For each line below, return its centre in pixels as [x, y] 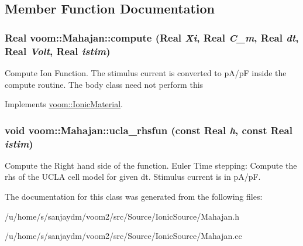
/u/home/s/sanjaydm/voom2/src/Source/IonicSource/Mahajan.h [122, 216]
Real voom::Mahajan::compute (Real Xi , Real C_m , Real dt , [152, 37]
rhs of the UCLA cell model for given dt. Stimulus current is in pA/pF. [133, 177]
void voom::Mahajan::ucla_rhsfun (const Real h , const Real [149, 130]
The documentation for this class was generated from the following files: [134, 197]
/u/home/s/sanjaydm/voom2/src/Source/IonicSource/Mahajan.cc [123, 236]
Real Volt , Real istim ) [58, 51]
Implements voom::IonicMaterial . [64, 104]
